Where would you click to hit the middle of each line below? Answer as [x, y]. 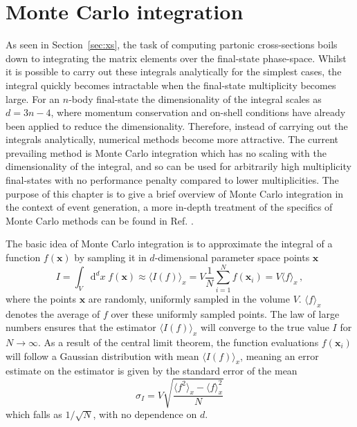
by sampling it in [110, 257]
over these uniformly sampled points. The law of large [225, 313]
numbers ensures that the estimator [81, 327]
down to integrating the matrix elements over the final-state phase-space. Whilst [176, 58]
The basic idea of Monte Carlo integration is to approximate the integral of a [169, 244]
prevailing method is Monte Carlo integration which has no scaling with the [166, 152]
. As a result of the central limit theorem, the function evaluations [178, 342]
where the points [41, 298]
